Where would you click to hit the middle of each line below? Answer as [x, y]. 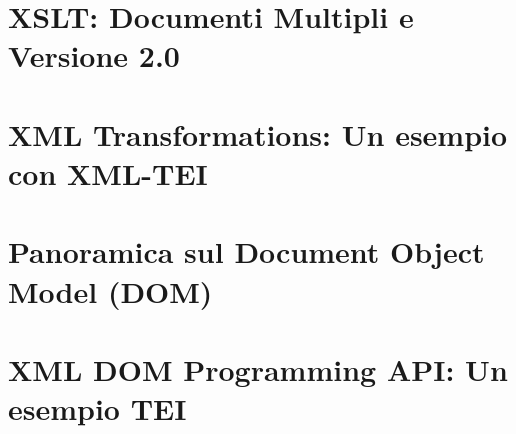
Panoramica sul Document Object [246, 251]
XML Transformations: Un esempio [258, 133]
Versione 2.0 [94, 55]
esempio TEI [97, 408]
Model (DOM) [110, 290]
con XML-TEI [108, 172]
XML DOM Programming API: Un [258, 368]
